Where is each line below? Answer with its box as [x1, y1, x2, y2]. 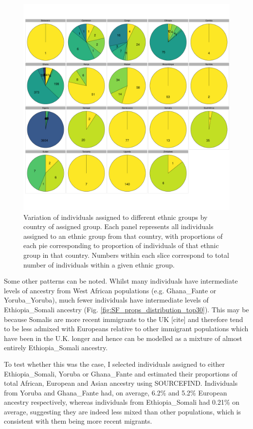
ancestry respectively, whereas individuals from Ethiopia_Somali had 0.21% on [4, 397, 240, 407]
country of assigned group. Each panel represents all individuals [23, 221, 214, 232]
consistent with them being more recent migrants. [4, 416, 152, 426]
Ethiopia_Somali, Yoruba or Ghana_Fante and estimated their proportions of [4, 368, 237, 378]
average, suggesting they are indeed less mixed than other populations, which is [4, 406, 241, 416]
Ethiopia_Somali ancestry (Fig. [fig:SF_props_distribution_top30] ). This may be [4, 304, 249, 314]
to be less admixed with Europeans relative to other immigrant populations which [4, 323, 249, 334]
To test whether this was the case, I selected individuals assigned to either [4, 358, 225, 369]
